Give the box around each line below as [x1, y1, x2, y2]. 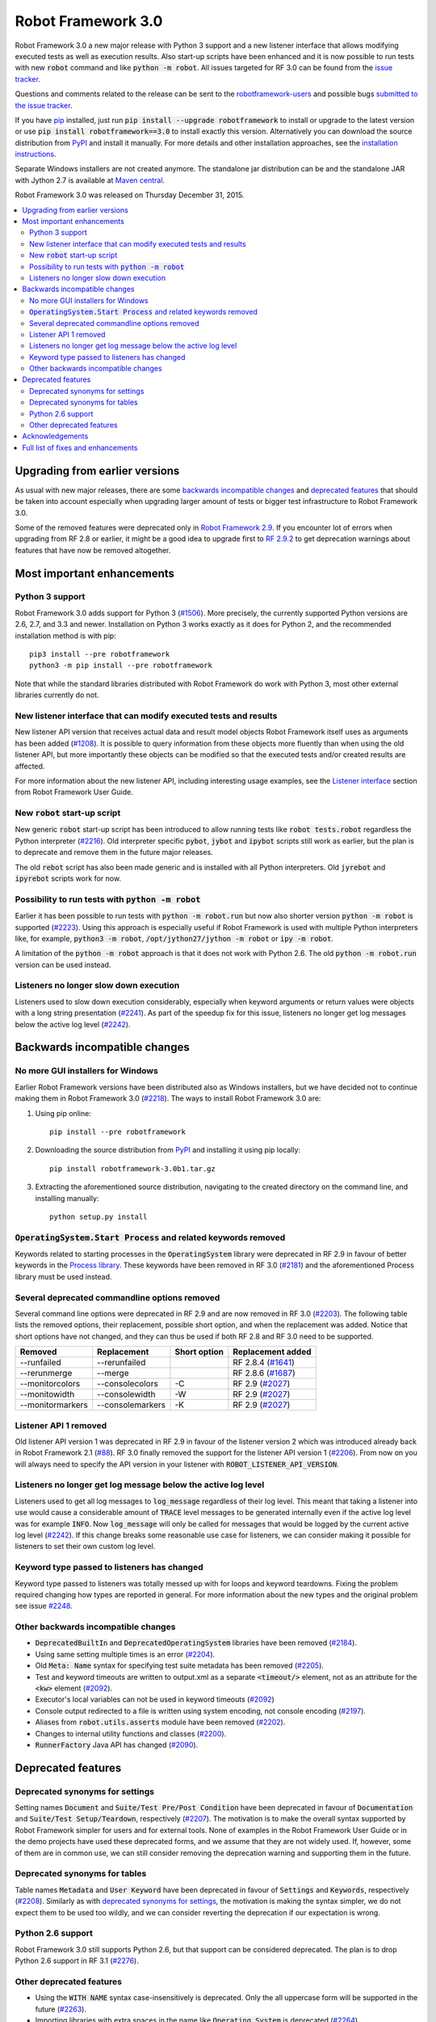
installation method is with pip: [15, 631, 116, 641]
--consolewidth [97, 1389, 156, 1400]
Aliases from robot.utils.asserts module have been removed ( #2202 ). [35, 1717, 286, 1727]
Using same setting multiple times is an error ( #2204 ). [35, 1649, 216, 1659]
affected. [15, 761, 45, 771]
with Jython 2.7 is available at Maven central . [15, 175, 166, 185]
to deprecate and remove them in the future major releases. [15, 848, 213, 857]
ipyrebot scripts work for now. [15, 874, 121, 883]
